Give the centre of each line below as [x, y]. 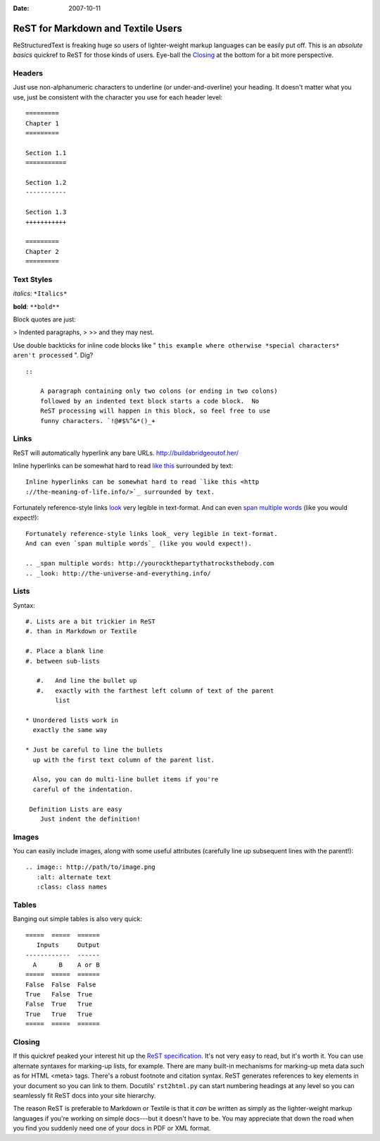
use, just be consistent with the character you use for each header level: [118, 97]
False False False [61, 984]
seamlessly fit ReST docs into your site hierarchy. [84, 1095]
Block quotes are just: [45, 319]
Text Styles [33, 279]
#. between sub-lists [63, 661]
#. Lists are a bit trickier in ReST [91, 622]
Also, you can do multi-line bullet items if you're [126, 780]
